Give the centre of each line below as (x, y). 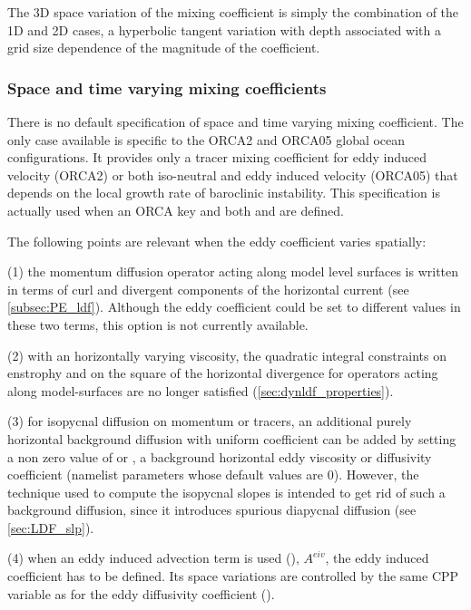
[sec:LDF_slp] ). (51, 527)
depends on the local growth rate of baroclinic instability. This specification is (224, 193)
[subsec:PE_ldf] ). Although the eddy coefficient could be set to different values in (234, 307)
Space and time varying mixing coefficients (167, 87)
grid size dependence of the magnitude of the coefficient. (164, 48)
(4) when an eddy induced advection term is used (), (153, 558)
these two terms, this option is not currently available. (158, 324)
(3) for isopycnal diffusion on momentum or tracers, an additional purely (210, 421)
